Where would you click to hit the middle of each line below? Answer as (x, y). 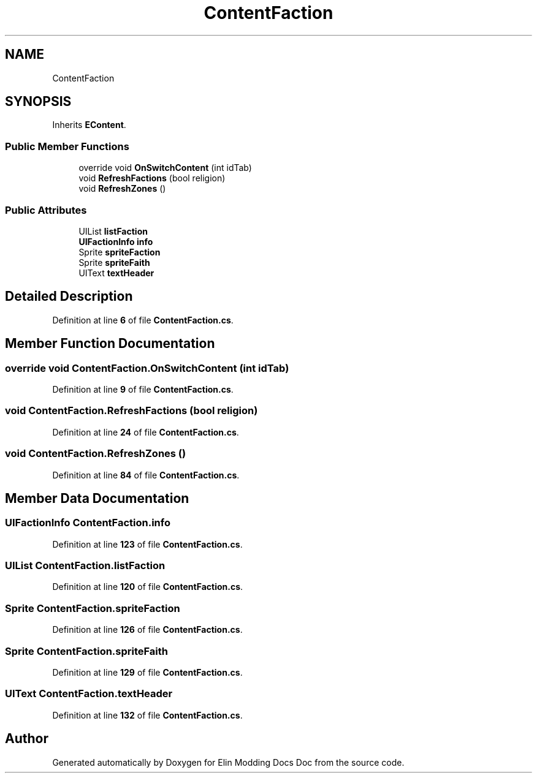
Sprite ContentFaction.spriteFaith (87, 651)
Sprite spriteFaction (120, 252)
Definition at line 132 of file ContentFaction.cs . (147, 715)
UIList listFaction (113, 231)
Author (27, 739)
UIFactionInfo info (116, 241)
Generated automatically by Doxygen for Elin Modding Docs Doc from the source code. (228, 762)
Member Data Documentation (97, 498)
